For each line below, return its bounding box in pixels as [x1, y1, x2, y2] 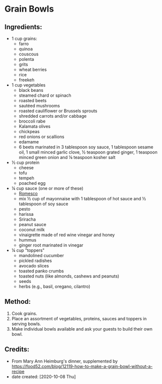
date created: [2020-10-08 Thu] [11, 373, 76, 380]
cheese [18, 165, 34, 171]
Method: [4, 297, 31, 306]
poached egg [18, 180, 46, 186]
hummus [18, 237, 37, 243]
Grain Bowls [4, 3, 54, 15]
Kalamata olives [18, 123, 51, 129]
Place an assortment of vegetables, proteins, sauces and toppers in [11, 315, 147, 321]
